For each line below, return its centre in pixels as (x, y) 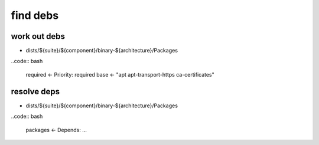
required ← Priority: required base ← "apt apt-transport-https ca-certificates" (120, 74)
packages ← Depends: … (56, 130)
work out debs (38, 36)
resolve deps (35, 91)
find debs (35, 15)
